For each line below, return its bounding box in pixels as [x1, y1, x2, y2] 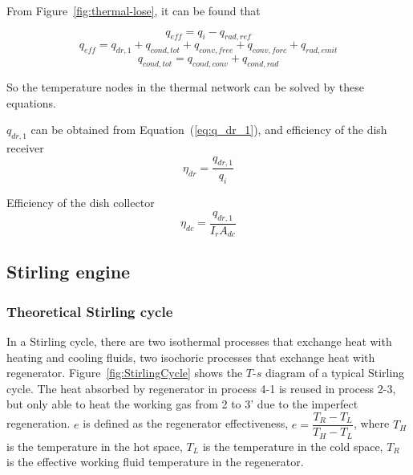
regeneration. [6, 415, 71, 432]
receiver [6, 139, 44, 156]
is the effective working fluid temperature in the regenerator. [6, 453, 304, 470]
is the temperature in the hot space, [6, 437, 183, 454]
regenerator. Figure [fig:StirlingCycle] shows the [6, 364, 243, 381]
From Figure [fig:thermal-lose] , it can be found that [6, 2, 261, 18]
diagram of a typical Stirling [265, 364, 405, 381]
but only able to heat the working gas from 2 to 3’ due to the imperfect [6, 396, 358, 412]
